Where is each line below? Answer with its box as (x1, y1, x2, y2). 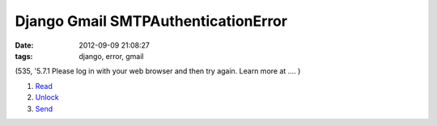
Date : (15, 40, 34, 50)
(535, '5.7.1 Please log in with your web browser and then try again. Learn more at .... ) (15, 66, 301, 76)
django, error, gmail (78, 51, 144, 61)
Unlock (35, 93, 60, 103)
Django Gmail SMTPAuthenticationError (15, 12, 287, 30)
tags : (15, 51, 33, 61)
